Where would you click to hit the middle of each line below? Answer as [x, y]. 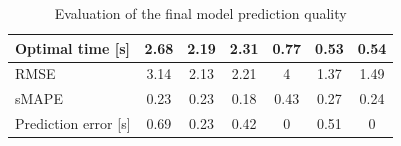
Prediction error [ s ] [73, 123]
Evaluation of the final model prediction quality [200, 13]
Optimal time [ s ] [73, 47]
